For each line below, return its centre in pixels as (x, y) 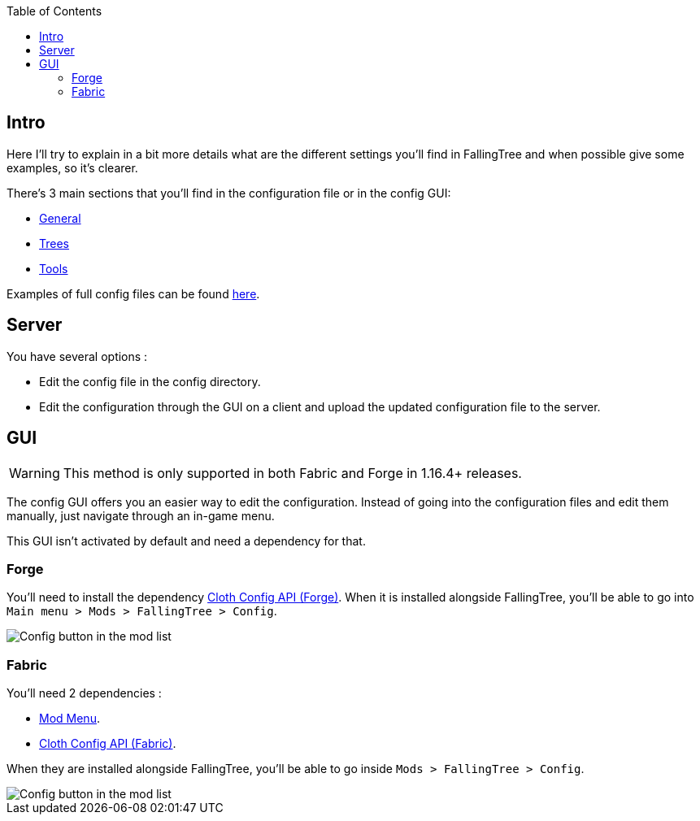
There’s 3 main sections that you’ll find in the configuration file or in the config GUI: (229, 193)
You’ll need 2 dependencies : (84, 693)
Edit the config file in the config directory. (150, 381)
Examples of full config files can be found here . (133, 293)
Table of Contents (54, 11)
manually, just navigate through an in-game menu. (141, 515)
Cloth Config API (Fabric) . (108, 744)
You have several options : (77, 356)
